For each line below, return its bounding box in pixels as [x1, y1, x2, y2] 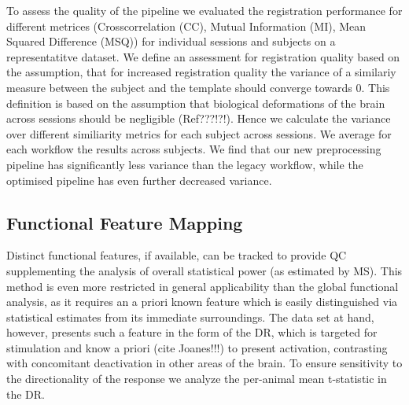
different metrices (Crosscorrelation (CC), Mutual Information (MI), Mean [6, 17, 367, 34]
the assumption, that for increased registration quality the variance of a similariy [6, 64, 396, 80]
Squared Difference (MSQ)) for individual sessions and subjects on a [6, 33, 336, 50]
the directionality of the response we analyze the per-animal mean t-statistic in [6, 370, 387, 387]
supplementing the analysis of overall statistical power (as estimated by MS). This [6, 262, 403, 278]
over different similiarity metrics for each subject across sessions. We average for [6, 125, 392, 142]
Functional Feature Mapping [6, 210, 243, 234]
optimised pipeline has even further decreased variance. [6, 171, 272, 188]
